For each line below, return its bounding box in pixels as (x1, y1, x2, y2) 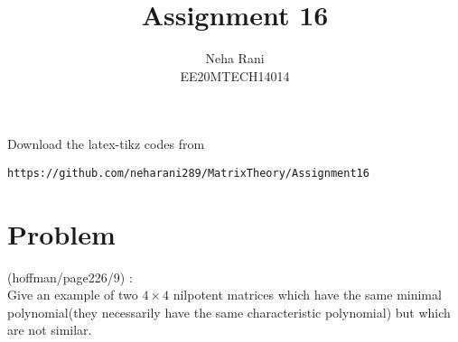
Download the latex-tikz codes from (7, 134, 205, 153)
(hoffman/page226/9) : (7, 267, 133, 286)
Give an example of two (7, 285, 138, 304)
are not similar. (7, 320, 92, 339)
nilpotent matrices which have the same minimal (173, 285, 442, 304)
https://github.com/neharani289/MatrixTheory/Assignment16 (7, 166, 369, 180)
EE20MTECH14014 (180, 66, 290, 85)
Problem (7, 215, 116, 252)
